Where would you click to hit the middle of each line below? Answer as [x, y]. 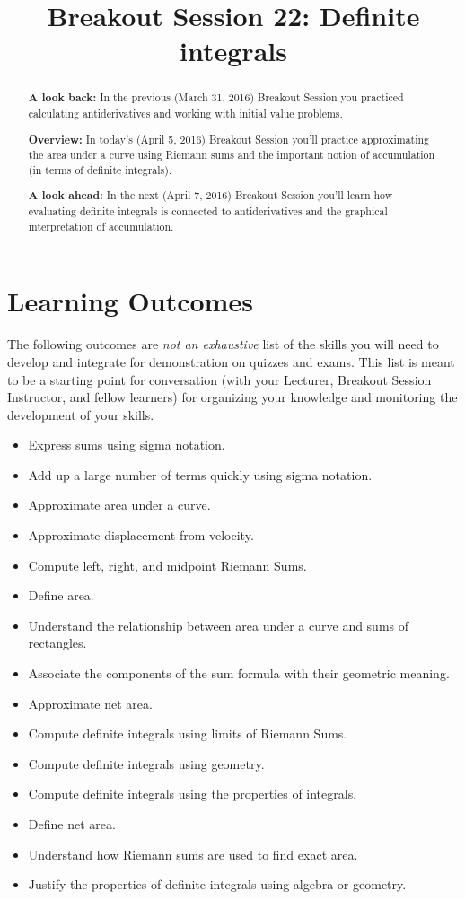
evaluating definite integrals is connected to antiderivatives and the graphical [208, 211]
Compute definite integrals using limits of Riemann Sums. [188, 733]
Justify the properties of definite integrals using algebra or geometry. [217, 884]
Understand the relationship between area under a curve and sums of [219, 625]
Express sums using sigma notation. [127, 445]
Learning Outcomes [130, 301]
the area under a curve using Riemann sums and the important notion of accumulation [232, 155]
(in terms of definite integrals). [100, 169]
